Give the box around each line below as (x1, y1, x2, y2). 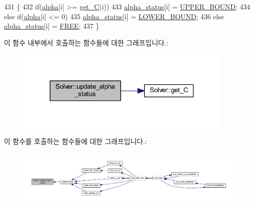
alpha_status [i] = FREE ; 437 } (4, 21, 100, 31)
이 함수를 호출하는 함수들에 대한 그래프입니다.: (4, 136, 147, 146)
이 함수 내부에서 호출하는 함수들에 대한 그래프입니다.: (4, 37, 168, 47)
